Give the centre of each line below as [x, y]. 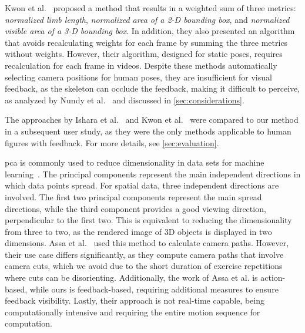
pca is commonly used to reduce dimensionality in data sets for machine [135, 162]
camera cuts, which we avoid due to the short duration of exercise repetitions [144, 266]
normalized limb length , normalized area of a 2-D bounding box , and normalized [147, 19]
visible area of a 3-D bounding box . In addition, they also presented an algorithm [150, 31]
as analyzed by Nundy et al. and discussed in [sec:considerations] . [125, 100]
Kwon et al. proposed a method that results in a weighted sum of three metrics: [150, 8]
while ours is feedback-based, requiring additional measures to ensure [154, 289]
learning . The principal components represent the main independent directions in [153, 174]
